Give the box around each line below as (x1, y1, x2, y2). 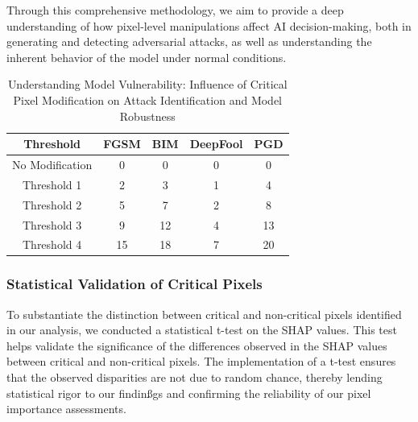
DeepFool (189, 135, 243, 152)
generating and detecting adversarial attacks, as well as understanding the (6, 33, 372, 50)
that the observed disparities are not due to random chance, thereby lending (6, 369, 383, 386)
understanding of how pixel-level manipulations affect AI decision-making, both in (6, 17, 412, 34)
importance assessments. (6, 400, 126, 417)
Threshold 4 (22, 236, 82, 253)
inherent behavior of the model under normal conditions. (6, 48, 287, 65)
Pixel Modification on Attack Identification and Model (13, 91, 283, 108)
